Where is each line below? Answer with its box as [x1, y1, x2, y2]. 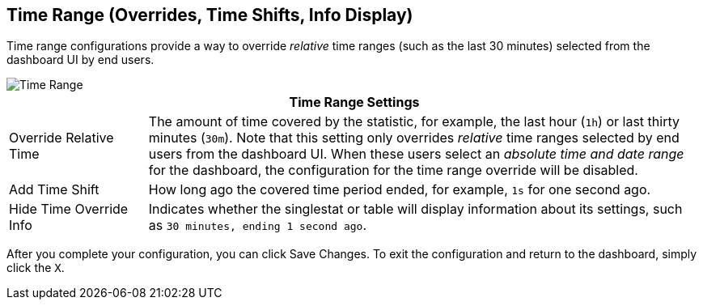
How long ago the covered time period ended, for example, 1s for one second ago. [148, 181, 651, 198]
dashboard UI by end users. [6, 53, 155, 67]
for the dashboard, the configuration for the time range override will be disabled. [148, 162, 638, 179]
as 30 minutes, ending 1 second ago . [148, 217, 366, 234]
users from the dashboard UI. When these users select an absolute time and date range [148, 146, 684, 163]
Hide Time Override [9, 201, 129, 218]
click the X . [6, 261, 65, 275]
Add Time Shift [9, 181, 100, 198]
